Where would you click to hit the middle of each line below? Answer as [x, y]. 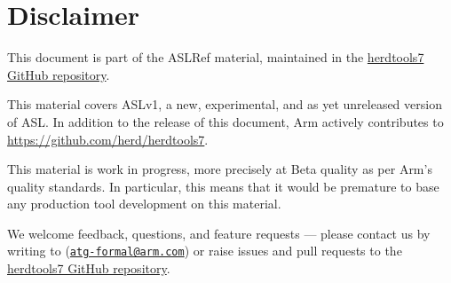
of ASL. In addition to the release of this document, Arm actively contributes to [225, 121]
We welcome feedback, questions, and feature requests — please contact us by [219, 233]
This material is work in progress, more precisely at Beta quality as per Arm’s [220, 169]
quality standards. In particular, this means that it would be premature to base [223, 186]
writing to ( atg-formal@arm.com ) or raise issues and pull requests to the [205, 251]
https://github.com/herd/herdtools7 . [108, 139]
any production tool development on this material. [144, 204]
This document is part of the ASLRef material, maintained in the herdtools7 [216, 57]
